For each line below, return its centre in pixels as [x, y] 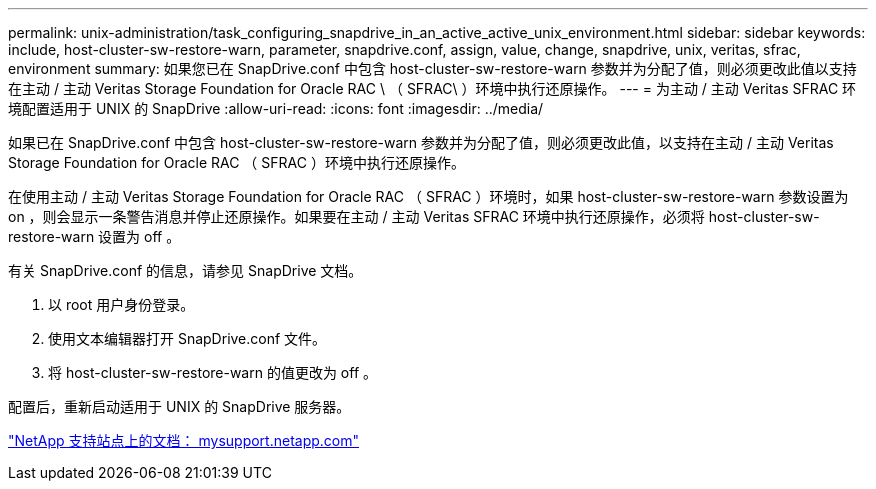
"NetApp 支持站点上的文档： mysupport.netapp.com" [184, 440]
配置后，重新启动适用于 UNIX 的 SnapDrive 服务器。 [179, 406]
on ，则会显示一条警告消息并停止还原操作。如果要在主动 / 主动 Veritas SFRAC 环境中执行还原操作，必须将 [356, 216]
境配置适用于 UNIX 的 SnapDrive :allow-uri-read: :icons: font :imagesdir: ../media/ [276, 108]
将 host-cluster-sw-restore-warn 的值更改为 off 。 [213, 372]
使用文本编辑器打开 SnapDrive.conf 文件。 [187, 338]
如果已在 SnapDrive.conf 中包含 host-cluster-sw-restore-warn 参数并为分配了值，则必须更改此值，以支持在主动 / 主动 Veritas [421, 142]
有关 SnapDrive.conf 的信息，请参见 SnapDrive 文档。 [185, 270]
